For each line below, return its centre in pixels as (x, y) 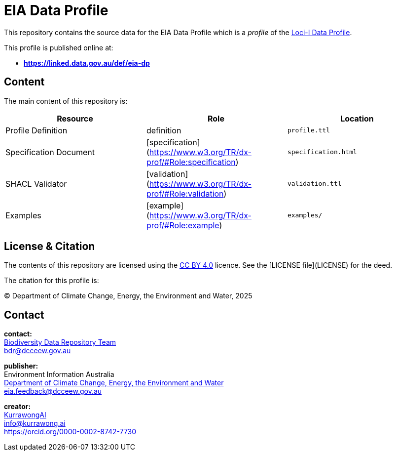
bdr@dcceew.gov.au (37, 351)
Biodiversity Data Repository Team (60, 342)
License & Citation (50, 247)
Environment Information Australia (59, 374)
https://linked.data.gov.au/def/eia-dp (87, 63)
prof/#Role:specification (191, 162)
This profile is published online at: (59, 47)
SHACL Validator (36, 184)
